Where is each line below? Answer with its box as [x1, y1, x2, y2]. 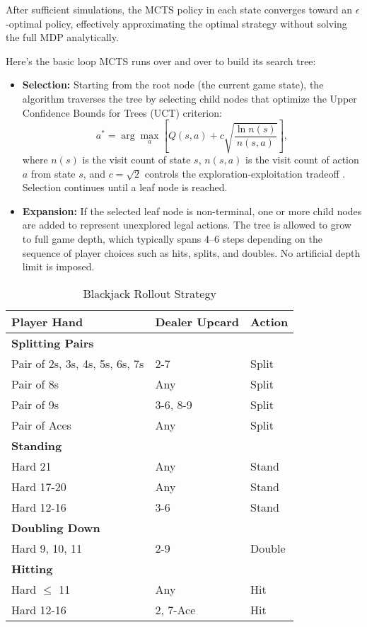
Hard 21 [11, 457, 52, 474]
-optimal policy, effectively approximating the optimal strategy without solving [6, 16, 347, 30]
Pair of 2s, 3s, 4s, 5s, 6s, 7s [11, 355, 144, 372]
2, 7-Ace [155, 601, 196, 618]
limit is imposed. [22, 259, 95, 274]
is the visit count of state [82, 152, 191, 166]
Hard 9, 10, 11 [11, 539, 83, 556]
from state [30, 166, 76, 180]
